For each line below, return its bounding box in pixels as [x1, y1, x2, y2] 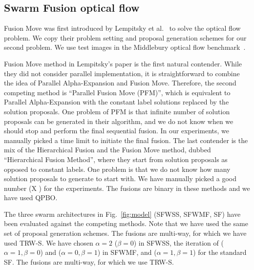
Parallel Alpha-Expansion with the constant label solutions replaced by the [4, 97, 229, 107]
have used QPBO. [4, 192, 58, 203]
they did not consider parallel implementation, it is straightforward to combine [4, 68, 240, 78]
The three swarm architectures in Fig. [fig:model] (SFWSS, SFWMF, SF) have [4, 208, 241, 219]
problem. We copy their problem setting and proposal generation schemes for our [4, 32, 247, 42]
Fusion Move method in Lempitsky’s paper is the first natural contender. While [4, 58, 242, 68]
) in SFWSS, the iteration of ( [133, 237, 224, 248]
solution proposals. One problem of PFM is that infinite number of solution [4, 106, 230, 116]
